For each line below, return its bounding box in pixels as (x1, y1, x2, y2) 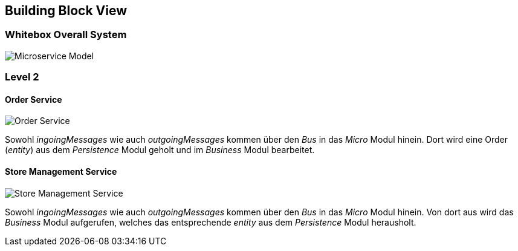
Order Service (5, 94, 62, 105)
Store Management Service (5, 166, 117, 177)
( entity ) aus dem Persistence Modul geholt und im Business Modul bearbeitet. (5, 145, 315, 155)
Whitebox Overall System (5, 28, 127, 41)
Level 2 (5, 71, 39, 83)
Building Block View (5, 3, 128, 18)
